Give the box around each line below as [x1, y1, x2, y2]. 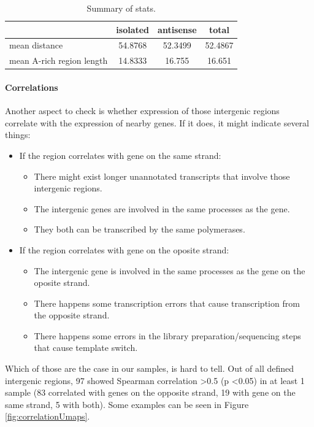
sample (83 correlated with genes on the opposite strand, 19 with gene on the [5, 386, 296, 399]
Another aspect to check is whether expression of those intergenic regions [5, 104, 280, 117]
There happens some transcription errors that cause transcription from [34, 296, 300, 309]
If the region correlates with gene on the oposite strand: [19, 243, 229, 256]
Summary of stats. [86, 2, 156, 14]
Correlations [5, 80, 58, 93]
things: [5, 128, 31, 141]
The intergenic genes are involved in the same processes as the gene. [34, 202, 290, 215]
